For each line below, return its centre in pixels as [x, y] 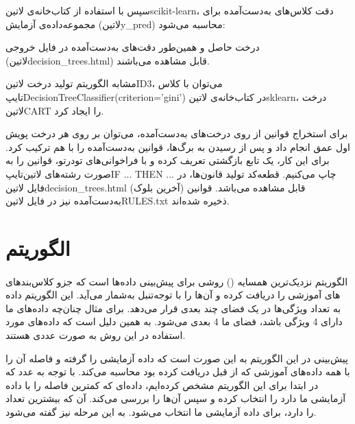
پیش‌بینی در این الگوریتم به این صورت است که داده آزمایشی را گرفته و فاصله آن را [177, 358]
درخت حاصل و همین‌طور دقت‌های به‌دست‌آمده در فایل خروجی [133, 47]
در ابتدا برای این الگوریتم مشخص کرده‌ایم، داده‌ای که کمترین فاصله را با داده [162, 385]
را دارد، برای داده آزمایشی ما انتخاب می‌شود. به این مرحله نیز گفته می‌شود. [161, 412]
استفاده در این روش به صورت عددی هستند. [96, 335]
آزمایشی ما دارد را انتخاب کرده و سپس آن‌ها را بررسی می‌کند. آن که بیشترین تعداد [176, 398]
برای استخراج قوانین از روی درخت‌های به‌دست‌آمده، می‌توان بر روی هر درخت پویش [177, 133]
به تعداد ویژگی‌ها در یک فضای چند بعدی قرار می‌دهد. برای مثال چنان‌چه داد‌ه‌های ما [173, 308]
